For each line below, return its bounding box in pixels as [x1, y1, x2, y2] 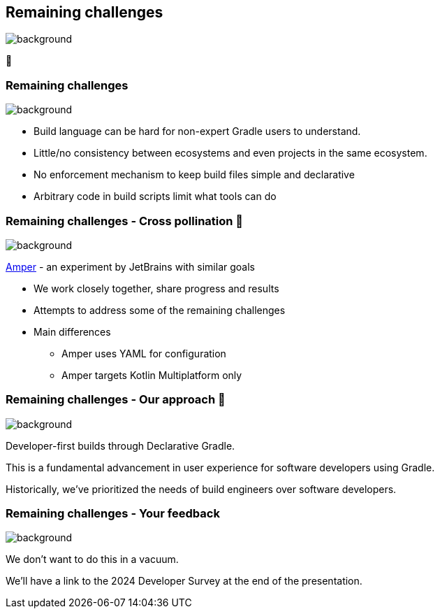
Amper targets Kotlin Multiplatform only [61, 369, 242, 381]
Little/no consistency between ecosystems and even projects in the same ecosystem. [34, 147, 427, 159]
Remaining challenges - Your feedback [6, 506, 220, 521]
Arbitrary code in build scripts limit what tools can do [34, 190, 277, 203]
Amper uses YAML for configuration [61, 347, 226, 359]
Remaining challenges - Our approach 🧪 [6, 392, 226, 407]
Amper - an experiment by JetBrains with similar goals [6, 260, 255, 273]
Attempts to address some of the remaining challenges [34, 304, 286, 316]
